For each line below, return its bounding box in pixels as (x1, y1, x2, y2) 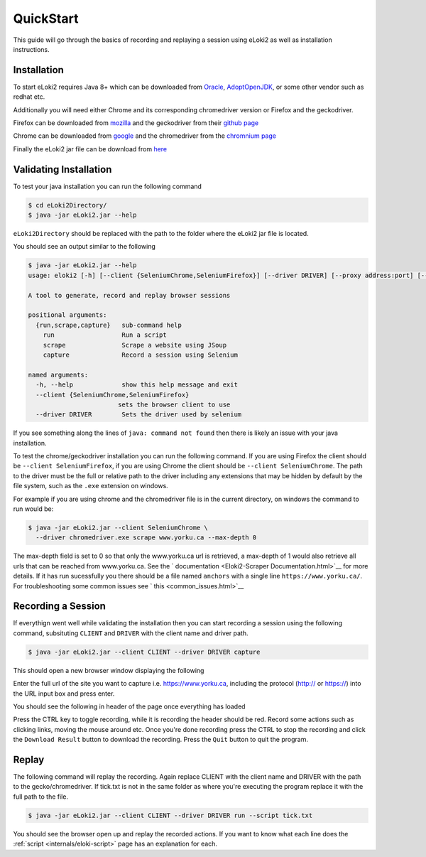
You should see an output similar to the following (13, 242, 156, 251)
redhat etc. (13, 92, 45, 101)
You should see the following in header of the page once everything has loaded (13, 702, 246, 711)
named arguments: (28, 370, 89, 379)
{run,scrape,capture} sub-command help (35, 320, 182, 329)
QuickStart (13, 11, 79, 26)
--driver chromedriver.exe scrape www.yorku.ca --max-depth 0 (35, 534, 257, 541)
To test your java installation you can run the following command (13, 182, 202, 190)
